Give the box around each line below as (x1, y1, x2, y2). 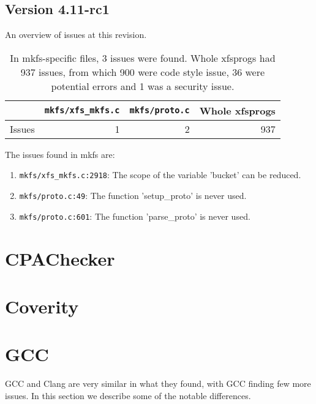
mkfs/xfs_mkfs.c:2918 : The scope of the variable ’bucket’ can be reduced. (19, 168, 301, 181)
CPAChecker (5, 245, 115, 271)
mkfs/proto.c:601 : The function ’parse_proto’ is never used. (19, 209, 250, 222)
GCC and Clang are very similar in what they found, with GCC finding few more (5, 377, 311, 390)
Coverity (5, 293, 79, 318)
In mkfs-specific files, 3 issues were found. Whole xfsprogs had (10, 50, 276, 65)
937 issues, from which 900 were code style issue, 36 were (20, 64, 265, 79)
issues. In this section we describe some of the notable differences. (5, 389, 251, 402)
